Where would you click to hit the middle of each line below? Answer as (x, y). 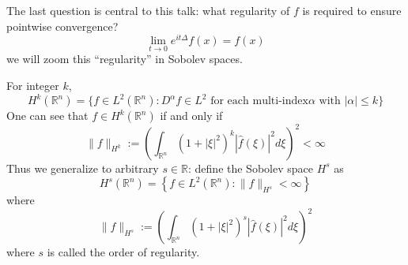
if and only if (191, 116)
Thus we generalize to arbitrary (83, 168)
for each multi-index (259, 101)
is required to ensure (352, 10)
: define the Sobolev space (251, 168)
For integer (33, 86)
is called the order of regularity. (123, 252)
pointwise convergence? (62, 26)
